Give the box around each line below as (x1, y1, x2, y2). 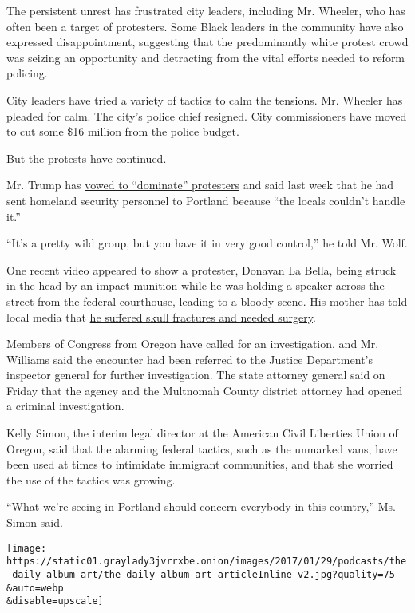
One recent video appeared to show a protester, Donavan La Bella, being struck (6, 261, 397, 278)
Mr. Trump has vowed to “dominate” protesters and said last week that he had (6, 176, 394, 193)
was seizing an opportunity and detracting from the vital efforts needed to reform (6, 49, 405, 65)
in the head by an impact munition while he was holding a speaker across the (6, 277, 385, 294)
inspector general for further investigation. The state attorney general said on (6, 366, 385, 383)
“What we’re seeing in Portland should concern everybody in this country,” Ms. (6, 498, 397, 515)
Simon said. (6, 514, 63, 531)
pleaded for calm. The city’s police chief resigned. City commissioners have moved (6, 107, 407, 124)
